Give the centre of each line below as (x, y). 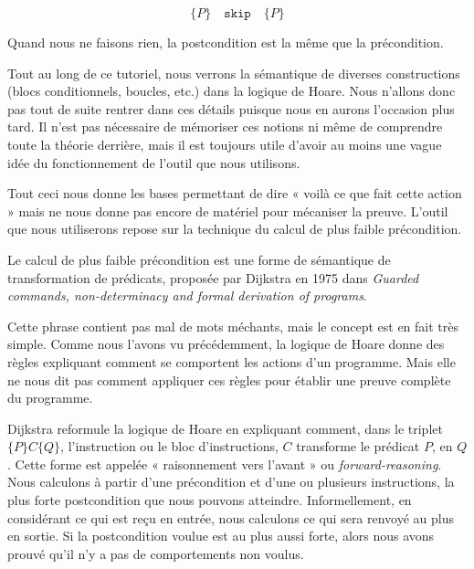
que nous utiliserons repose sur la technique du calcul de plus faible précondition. (235, 229)
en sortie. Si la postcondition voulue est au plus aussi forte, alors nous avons (221, 536)
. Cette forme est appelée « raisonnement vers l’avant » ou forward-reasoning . (225, 464)
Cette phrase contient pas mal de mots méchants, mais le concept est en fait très (233, 326)
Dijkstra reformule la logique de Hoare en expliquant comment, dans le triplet (225, 428)
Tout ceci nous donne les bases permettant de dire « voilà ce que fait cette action (235, 193)
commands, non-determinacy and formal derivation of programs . (187, 295)
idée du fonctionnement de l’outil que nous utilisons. (154, 162)
